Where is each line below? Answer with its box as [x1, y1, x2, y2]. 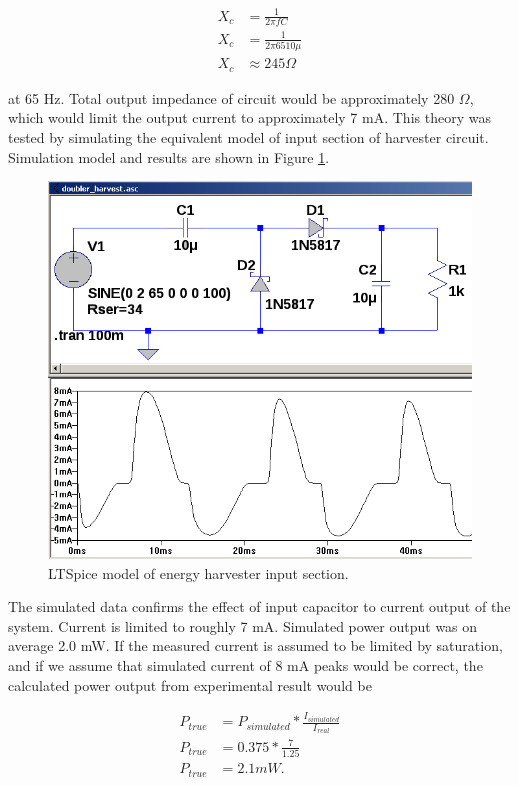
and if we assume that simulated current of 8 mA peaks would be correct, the [8, 655, 483, 675]
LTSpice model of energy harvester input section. [48, 562, 349, 583]
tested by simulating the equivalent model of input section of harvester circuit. [8, 126, 489, 147]
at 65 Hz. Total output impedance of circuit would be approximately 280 [8, 87, 455, 108]
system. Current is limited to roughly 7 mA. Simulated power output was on [8, 615, 478, 636]
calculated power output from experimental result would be [8, 674, 372, 695]
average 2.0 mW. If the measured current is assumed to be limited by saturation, [8, 635, 503, 656]
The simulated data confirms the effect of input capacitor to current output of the [8, 596, 511, 617]
